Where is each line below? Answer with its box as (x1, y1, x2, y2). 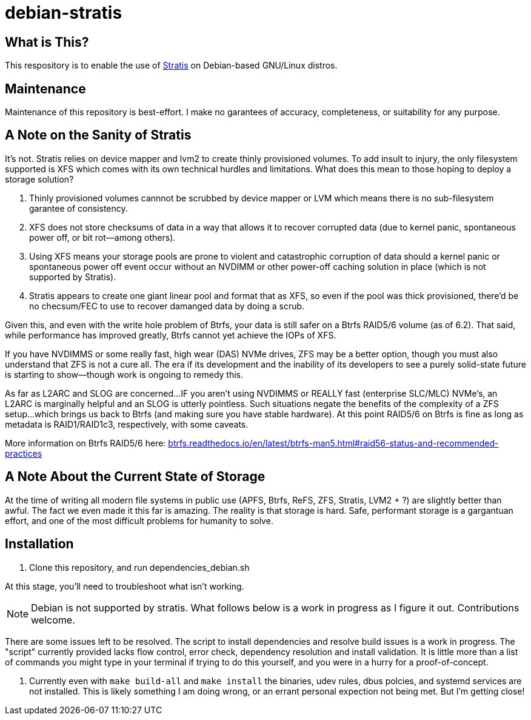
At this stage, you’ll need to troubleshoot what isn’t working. (5, 580, 244, 591)
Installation (5, 536, 74, 552)
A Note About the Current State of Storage (5, 469, 265, 485)
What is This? (5, 34, 89, 50)
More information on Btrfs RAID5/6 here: (5, 437, 166, 448)
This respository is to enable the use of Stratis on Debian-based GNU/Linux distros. (5, 60, 338, 71)
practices (5, 448, 42, 459)
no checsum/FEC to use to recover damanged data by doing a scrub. (29, 300, 305, 311)
